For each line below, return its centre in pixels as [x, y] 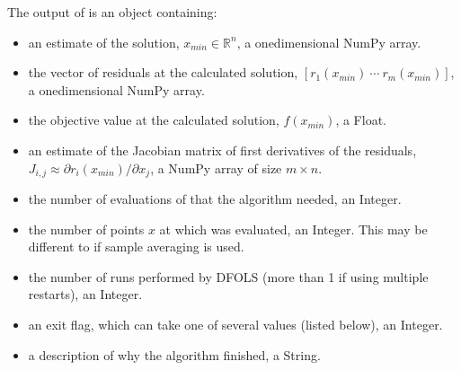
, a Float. [361, 120]
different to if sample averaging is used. [136, 247]
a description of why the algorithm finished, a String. [174, 354]
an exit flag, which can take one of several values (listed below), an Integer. [235, 324]
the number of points [86, 229]
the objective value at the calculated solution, [154, 120]
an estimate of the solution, [104, 42]
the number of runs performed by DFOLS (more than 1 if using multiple [228, 276]
